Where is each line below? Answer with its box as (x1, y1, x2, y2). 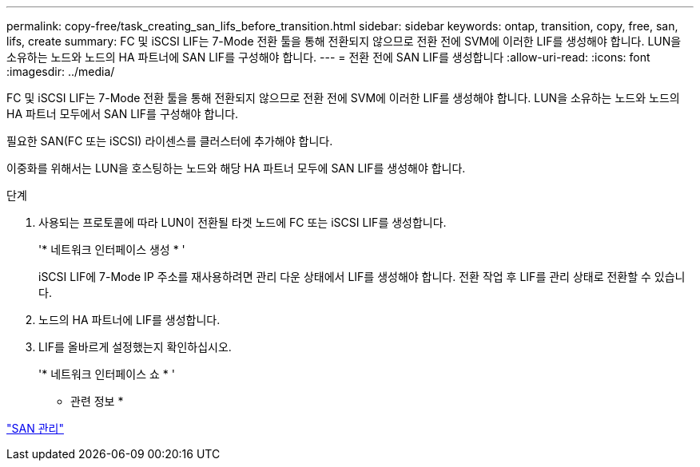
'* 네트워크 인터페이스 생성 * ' (38, 243, 185, 256)
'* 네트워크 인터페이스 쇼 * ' (38, 367, 175, 381)
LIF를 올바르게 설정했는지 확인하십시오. (38, 340, 232, 354)
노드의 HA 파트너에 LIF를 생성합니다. (38, 313, 221, 327)
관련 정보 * (70, 394, 124, 408)
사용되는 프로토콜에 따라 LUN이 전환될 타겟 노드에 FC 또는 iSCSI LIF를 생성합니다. (38, 216, 447, 229)
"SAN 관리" (6, 421, 64, 435)
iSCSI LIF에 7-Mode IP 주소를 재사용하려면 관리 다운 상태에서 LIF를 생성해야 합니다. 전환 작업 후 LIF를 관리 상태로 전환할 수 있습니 (38, 270, 686, 283)
